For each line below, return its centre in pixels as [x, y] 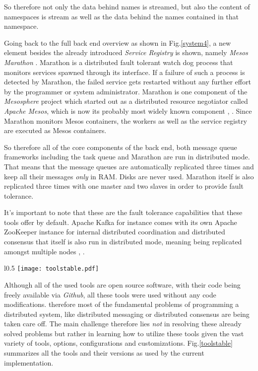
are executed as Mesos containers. [55, 130]
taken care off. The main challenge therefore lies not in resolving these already [123, 324]
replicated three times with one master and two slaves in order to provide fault [124, 186]
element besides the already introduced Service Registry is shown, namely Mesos [126, 52]
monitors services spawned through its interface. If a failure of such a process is [125, 72]
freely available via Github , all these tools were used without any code [110, 294]
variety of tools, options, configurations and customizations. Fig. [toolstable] [118, 343]
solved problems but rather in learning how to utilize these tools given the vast [124, 333]
